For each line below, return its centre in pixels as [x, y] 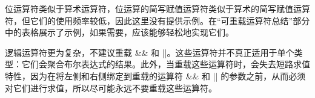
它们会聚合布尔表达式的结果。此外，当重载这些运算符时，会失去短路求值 [166, 64]
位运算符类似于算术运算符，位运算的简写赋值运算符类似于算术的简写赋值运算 [157, 8]
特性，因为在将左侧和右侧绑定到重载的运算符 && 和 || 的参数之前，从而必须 [155, 75]
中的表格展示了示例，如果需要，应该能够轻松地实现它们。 [119, 32]
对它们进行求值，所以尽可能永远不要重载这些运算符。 [111, 87]
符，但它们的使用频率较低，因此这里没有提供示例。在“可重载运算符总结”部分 [157, 20]
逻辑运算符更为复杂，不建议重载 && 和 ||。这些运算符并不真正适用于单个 [150, 52]
